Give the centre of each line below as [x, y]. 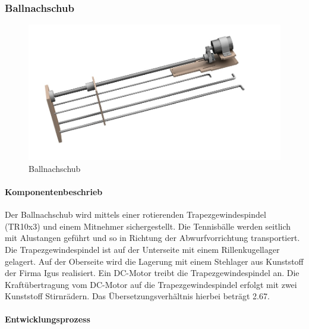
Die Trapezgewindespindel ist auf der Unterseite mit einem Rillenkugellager [142, 249]
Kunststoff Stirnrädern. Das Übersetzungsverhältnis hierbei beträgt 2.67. [137, 296]
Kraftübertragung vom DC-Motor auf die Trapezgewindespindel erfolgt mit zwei [151, 284]
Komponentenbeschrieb [54, 191]
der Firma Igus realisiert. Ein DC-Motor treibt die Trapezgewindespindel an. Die [152, 273]
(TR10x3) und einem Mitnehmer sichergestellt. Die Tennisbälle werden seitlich [148, 226]
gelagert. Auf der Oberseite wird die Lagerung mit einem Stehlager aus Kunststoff [154, 261]
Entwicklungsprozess [48, 319]
